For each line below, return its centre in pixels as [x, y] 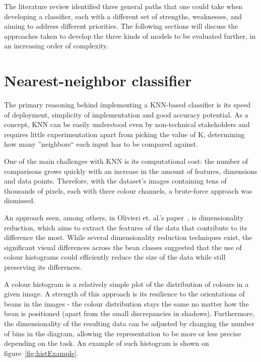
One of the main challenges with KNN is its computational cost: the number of [126, 161]
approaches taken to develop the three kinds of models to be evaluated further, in [130, 36]
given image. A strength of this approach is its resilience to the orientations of [124, 294]
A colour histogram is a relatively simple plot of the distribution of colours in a [126, 284]
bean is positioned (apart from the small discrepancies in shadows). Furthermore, [129, 313]
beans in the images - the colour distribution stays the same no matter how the [126, 303]
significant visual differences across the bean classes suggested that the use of [123, 247]
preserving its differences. [43, 267]
